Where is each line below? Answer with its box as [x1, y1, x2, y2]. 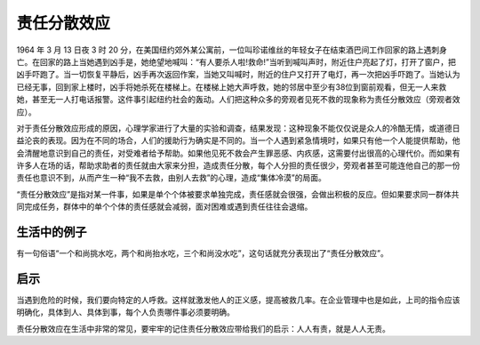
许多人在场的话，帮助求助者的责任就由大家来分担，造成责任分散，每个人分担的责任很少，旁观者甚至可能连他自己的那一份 [16, 160, 460, 171]
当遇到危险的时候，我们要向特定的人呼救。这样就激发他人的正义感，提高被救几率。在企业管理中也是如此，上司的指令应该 [16, 294, 460, 306]
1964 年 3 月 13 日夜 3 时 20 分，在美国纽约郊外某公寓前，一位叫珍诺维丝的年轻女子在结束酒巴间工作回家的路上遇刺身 [16, 44, 448, 55]
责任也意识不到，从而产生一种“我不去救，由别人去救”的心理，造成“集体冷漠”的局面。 [16, 172, 326, 183]
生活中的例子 [16, 225, 87, 240]
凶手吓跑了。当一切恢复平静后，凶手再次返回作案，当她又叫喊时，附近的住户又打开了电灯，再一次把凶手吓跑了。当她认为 [16, 69, 460, 80]
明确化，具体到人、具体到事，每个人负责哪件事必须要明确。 [16, 307, 235, 317]
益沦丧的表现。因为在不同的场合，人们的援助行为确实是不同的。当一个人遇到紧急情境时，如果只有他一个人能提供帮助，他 [16, 135, 460, 146]
